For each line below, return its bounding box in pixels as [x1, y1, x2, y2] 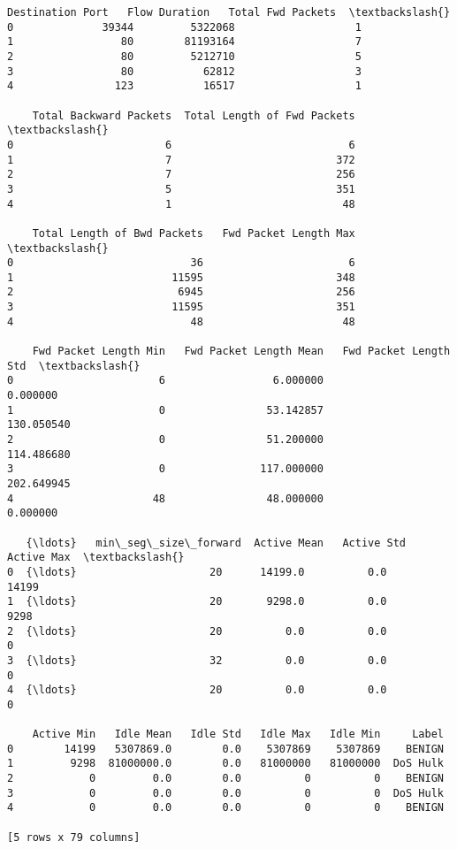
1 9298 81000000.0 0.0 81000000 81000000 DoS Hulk [7, 757, 444, 770]
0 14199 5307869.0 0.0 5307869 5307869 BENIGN [7, 742, 444, 755]
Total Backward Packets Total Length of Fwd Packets [32, 109, 355, 122]
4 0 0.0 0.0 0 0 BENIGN [7, 801, 444, 815]
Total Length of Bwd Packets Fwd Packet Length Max [32, 226, 355, 240]
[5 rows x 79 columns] [7, 830, 141, 844]
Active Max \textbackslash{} [7, 551, 185, 564]
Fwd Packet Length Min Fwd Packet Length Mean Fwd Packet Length [32, 345, 451, 358]
